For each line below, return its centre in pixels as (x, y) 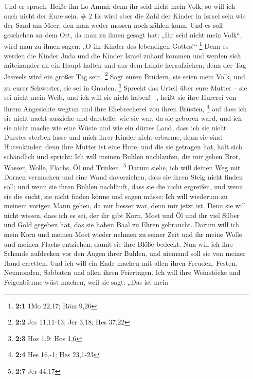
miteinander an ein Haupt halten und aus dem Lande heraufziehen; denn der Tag (125, 65)
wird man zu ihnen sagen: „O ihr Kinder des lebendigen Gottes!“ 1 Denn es (116, 45)
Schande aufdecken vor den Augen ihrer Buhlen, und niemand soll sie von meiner (125, 253)
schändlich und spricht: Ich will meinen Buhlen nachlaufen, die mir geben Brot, (122, 156)
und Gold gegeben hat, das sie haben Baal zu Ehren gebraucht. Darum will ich (122, 225)
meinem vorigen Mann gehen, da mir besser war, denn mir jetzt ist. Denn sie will (125, 206)
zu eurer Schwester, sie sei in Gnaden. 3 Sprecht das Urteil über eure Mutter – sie (126, 87)
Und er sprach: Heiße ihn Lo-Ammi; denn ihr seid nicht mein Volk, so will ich (119, 6)
